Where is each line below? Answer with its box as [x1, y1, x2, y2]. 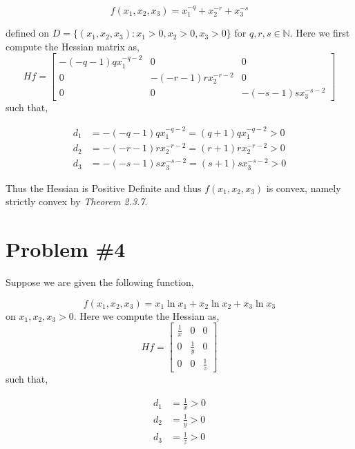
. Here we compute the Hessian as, [73, 308, 220, 323]
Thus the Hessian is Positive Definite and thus [6, 180, 202, 195]
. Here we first [289, 26, 350, 40]
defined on [6, 26, 50, 40]
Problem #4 [6, 235, 126, 262]
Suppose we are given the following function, [6, 274, 194, 289]
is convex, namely [266, 180, 341, 195]
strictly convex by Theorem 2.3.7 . [6, 194, 148, 209]
